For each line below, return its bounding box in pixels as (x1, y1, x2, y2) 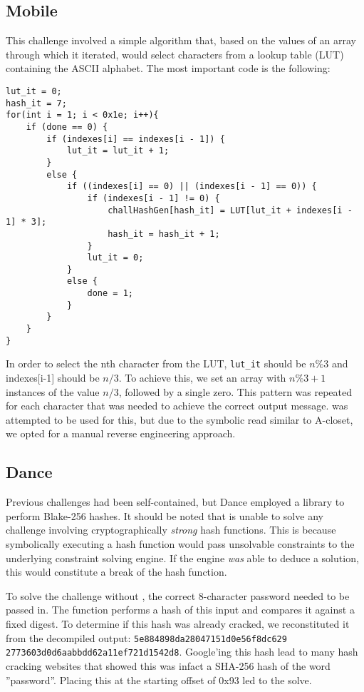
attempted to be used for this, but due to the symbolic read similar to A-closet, (6, 412, 353, 427)
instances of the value (6, 384, 100, 399)
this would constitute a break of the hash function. (6, 564, 227, 579)
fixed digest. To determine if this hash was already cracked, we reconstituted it (6, 616, 350, 631)
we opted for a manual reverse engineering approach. (6, 426, 236, 441)
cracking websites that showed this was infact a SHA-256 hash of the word (6, 658, 331, 673)
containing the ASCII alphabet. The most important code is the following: (6, 61, 331, 76)
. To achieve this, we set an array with (118, 370, 286, 385)
